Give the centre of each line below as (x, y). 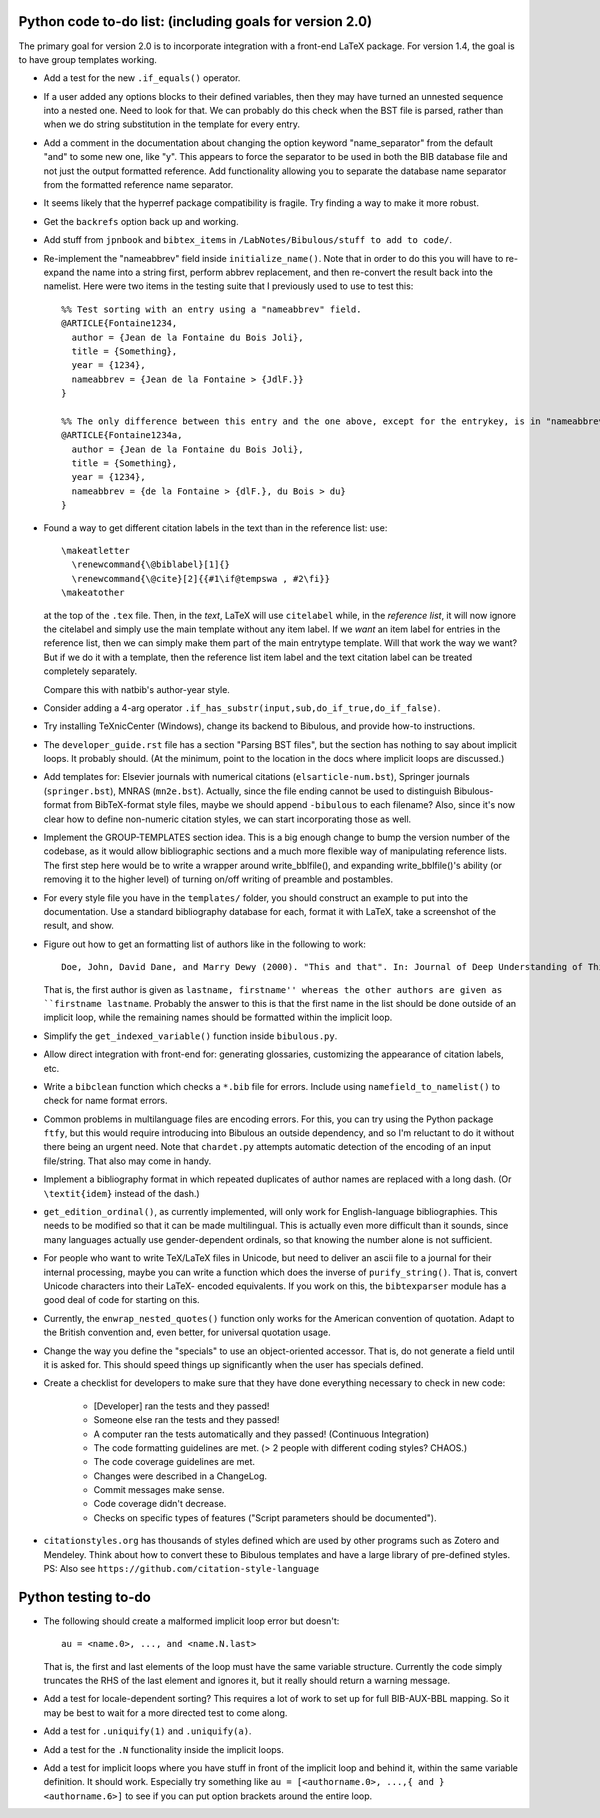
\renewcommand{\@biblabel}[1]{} (150, 564)
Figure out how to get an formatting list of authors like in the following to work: (205, 944)
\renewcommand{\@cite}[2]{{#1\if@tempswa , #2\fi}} (200, 578)
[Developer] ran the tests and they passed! (181, 1406)
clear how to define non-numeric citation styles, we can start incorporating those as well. (227, 819)
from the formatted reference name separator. (138, 185)
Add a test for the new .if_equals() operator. (142, 78)
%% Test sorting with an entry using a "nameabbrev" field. (211, 309)
